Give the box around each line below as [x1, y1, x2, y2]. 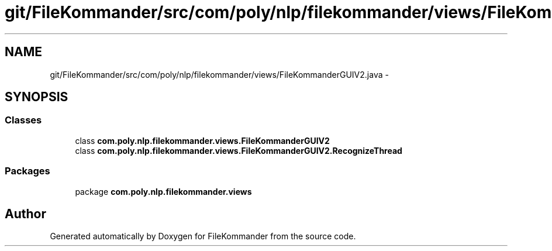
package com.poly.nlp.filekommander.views [75, 186, 252, 197]
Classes [5, 114, 42, 126]
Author [5, 206, 46, 221]
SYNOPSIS [5, 90, 68, 105]
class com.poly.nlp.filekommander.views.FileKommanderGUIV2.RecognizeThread [75, 145, 402, 156]
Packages [5, 165, 50, 177]
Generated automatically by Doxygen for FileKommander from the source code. [50, 231, 356, 242]
